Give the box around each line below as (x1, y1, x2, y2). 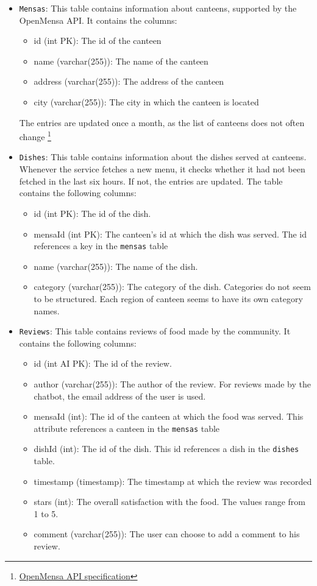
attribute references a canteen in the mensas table (34, 422, 220, 434)
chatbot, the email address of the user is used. (34, 389, 206, 402)
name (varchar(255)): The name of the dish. (34, 259, 198, 272)
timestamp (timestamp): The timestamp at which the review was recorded (34, 475, 312, 487)
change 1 (19, 129, 51, 143)
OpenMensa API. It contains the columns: (19, 13, 177, 26)
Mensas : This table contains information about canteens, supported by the (19, 2, 297, 14)
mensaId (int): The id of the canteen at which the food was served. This (34, 410, 304, 423)
